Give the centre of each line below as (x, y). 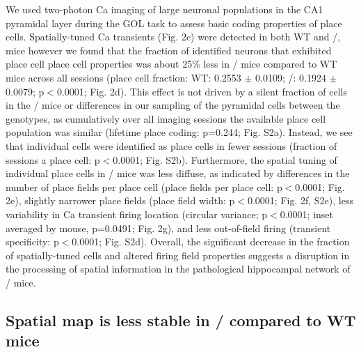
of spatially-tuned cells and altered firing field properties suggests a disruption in (178, 255)
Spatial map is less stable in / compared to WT (181, 320)
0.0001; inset (306, 214)
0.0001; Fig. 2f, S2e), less (300, 200)
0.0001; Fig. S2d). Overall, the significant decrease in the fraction (211, 242)
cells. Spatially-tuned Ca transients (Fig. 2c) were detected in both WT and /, (173, 37)
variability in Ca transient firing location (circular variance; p (137, 214)
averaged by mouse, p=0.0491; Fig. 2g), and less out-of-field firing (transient (168, 228)
